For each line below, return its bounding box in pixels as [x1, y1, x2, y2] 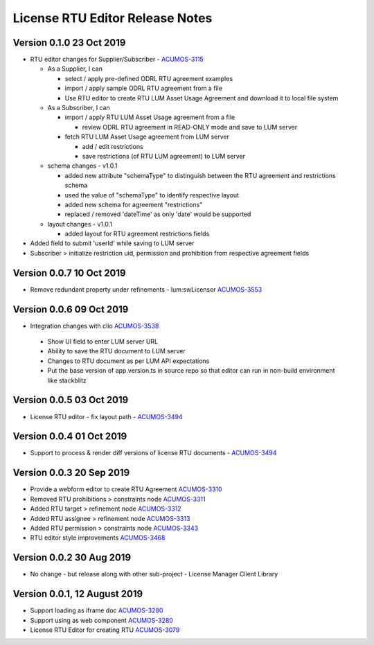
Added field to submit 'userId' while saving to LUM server [30, 239, 195, 247]
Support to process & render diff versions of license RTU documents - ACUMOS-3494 [30, 449, 277, 457]
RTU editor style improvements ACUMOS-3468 [30, 533, 166, 542]
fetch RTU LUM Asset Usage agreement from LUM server [64, 132, 230, 141]
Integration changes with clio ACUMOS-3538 [30, 321, 159, 330]
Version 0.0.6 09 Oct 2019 [12, 303, 129, 315]
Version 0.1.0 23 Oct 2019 [12, 37, 126, 48]
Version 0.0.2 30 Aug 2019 [12, 551, 132, 564]
